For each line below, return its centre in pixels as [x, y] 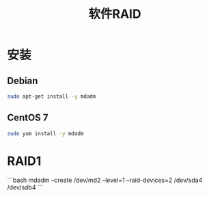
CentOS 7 [28, 118]
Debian [23, 80]
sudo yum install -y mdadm [45, 133]
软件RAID [115, 14]
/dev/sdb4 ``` [25, 187]
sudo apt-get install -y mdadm [52, 96]
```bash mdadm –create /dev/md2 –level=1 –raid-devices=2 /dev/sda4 [105, 180]
